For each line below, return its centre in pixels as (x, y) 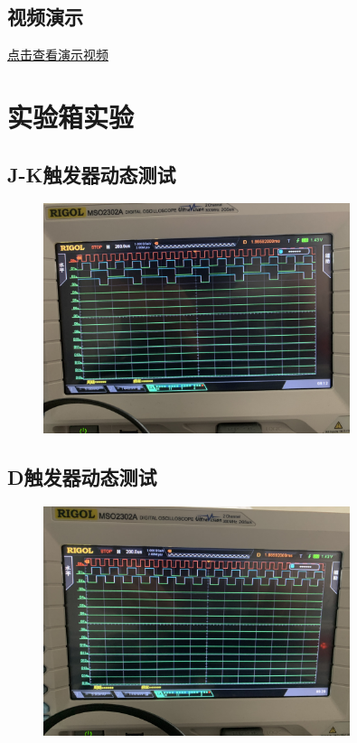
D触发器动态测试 (82, 476)
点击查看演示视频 (58, 55)
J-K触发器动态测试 (92, 174)
